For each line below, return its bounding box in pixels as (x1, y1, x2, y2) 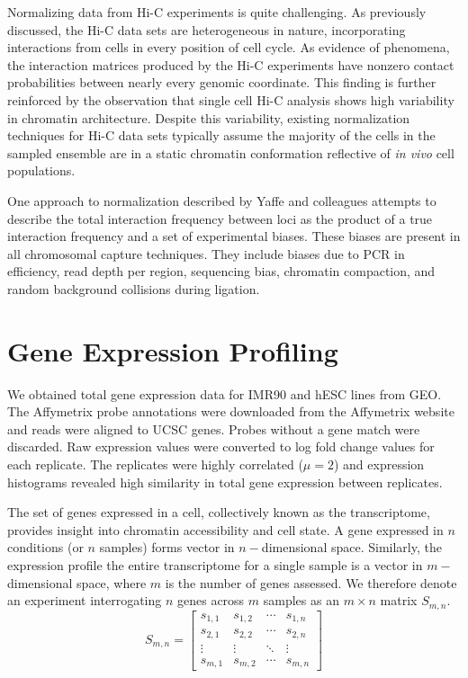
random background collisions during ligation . (7, 279, 260, 298)
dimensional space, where (7, 573, 147, 592)
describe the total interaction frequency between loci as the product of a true (7, 209, 433, 227)
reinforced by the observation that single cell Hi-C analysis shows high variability (7, 90, 454, 109)
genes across (176, 591, 245, 610)
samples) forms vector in (99, 538, 235, 557)
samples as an (263, 591, 339, 610)
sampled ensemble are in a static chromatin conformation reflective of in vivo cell (7, 143, 454, 162)
